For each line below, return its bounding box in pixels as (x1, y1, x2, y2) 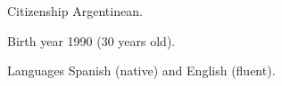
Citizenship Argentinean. (7, 2, 143, 20)
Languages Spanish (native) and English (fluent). (7, 61, 276, 80)
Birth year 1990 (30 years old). (7, 31, 176, 50)
